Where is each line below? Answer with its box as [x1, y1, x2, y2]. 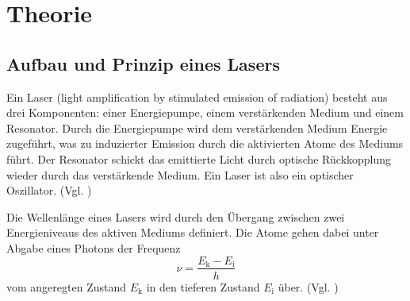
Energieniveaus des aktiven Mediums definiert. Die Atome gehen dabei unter [6, 224, 379, 241]
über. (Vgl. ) [278, 278, 339, 295]
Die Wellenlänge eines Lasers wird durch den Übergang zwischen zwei [6, 208, 345, 225]
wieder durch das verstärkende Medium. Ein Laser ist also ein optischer [6, 166, 354, 183]
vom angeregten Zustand [6, 278, 127, 295]
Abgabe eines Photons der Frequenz [6, 239, 181, 256]
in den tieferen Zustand [146, 278, 260, 295]
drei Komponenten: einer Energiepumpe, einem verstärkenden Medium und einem [6, 104, 404, 121]
